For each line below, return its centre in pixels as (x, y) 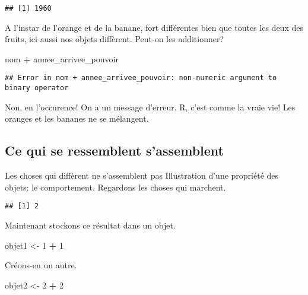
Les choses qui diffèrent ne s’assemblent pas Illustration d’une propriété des (142, 175)
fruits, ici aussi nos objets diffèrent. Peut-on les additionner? (115, 39)
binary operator (37, 88)
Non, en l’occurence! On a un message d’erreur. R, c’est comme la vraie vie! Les (150, 107)
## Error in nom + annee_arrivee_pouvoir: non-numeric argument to (141, 78)
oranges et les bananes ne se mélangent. (77, 118)
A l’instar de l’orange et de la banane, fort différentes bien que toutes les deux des (154, 27)
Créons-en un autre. (41, 265)
